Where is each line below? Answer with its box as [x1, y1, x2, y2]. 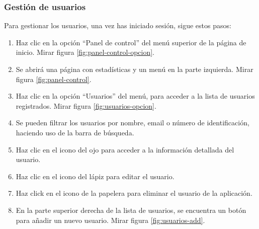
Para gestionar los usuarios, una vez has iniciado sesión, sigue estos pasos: [4, 20, 231, 31]
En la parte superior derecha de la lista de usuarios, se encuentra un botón [16, 204, 246, 215]
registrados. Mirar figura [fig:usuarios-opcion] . [16, 100, 156, 111]
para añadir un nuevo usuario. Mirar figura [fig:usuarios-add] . [16, 214, 205, 225]
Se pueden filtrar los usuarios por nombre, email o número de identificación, [16, 117, 249, 128]
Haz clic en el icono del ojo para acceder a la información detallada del [16, 144, 234, 155]
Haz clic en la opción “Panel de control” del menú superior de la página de [16, 37, 246, 47]
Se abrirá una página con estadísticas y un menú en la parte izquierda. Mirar [16, 64, 253, 74]
